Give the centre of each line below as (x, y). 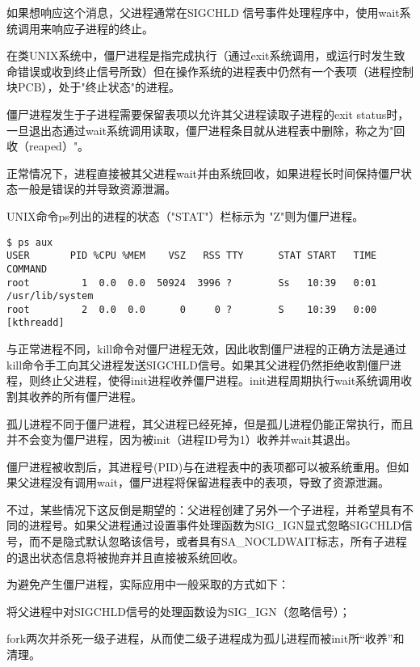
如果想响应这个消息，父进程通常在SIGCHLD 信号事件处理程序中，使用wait (203, 12)
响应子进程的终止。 (102, 28)
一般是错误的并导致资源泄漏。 (97, 189)
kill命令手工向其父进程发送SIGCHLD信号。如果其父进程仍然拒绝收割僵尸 (198, 364)
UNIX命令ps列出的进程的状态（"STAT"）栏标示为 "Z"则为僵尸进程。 (185, 215)
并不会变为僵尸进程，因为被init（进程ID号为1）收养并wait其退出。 (182, 439)
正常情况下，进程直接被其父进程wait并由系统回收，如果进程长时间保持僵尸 (204, 173)
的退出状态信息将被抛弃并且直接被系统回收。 (125, 557)
